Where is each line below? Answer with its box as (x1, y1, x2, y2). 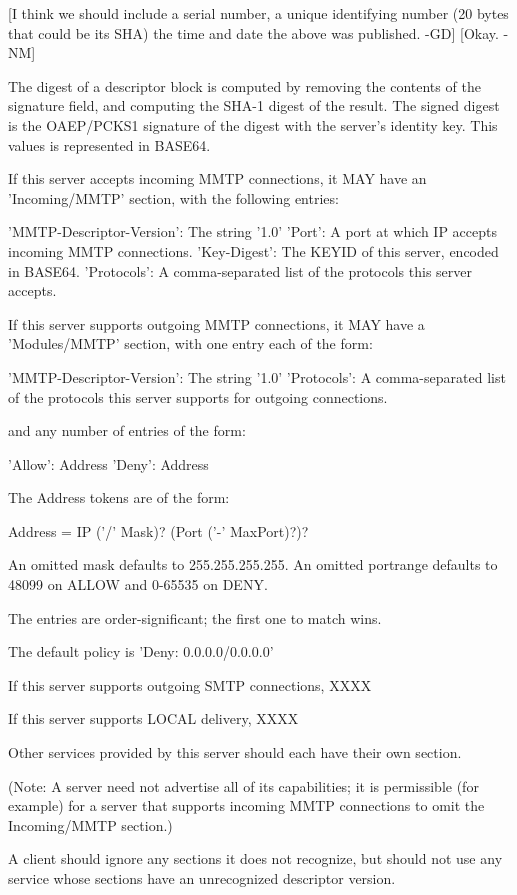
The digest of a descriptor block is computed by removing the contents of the (8, 75, 481, 96)
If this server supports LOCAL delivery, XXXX (8, 708, 299, 729)
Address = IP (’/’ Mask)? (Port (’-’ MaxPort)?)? (8, 520, 309, 541)
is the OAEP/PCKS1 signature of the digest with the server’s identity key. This (8, 114, 498, 135)
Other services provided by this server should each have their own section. (8, 742, 462, 763)
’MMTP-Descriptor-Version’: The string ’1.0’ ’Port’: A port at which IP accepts (8, 221, 498, 242)
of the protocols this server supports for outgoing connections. (8, 386, 388, 407)
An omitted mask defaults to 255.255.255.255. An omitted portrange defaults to (8, 554, 498, 575)
